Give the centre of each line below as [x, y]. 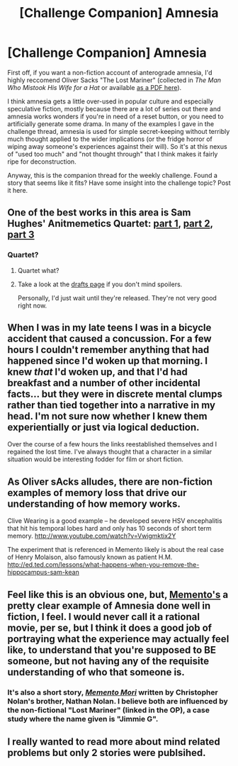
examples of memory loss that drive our [97, 493]
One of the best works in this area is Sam [99, 213]
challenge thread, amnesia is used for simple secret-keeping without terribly [119, 131]
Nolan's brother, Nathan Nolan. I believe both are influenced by [118, 701]
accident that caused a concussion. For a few [109, 339]
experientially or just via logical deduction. [103, 428]
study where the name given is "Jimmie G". [83, 719]
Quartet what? [38, 270]
